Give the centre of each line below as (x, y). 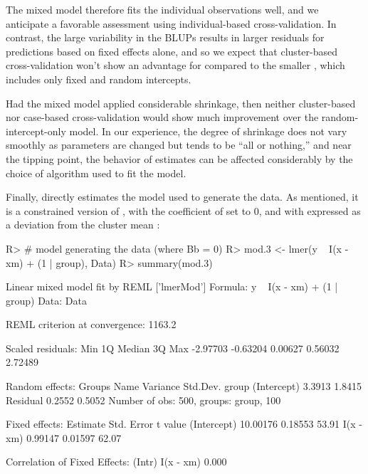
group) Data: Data (47, 300)
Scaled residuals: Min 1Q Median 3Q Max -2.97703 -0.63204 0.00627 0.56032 (173, 348)
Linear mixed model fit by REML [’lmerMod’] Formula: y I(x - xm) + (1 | (172, 286)
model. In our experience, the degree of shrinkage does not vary (208, 131)
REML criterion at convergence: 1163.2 (91, 324)
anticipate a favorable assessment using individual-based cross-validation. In (171, 23)
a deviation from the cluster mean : (83, 225)
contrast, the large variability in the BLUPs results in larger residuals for (165, 37)
